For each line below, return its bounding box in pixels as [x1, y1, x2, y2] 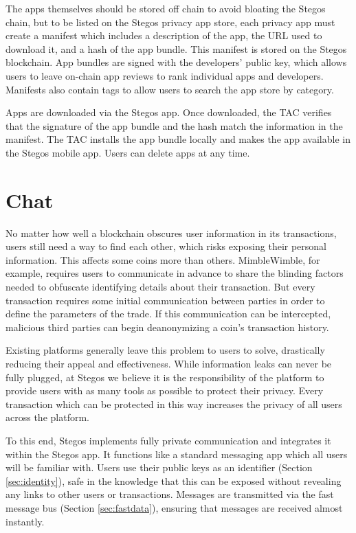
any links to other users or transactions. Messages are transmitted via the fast [5, 487, 334, 501]
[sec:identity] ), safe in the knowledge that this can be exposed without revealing [5, 473, 342, 488]
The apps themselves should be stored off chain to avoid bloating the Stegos [5, 1, 326, 15]
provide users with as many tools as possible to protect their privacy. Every [5, 383, 324, 398]
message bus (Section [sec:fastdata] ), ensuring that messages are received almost [5, 500, 343, 514]
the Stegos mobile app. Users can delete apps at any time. [5, 145, 250, 159]
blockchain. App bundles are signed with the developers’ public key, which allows [5, 55, 347, 69]
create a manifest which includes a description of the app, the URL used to [5, 28, 322, 43]
